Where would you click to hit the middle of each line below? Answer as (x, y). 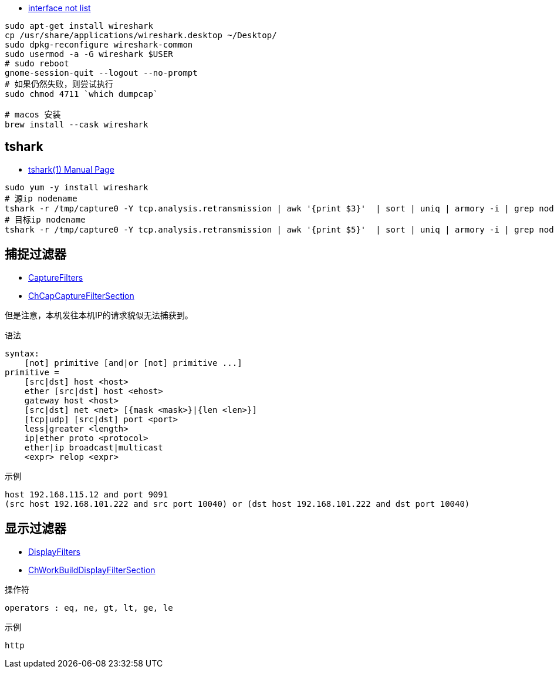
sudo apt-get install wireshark (79, 26)
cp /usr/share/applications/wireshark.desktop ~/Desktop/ (141, 35)
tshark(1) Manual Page (71, 169)
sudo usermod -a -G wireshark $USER (89, 54)
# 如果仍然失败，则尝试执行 (59, 84)
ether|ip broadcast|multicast (94, 447)
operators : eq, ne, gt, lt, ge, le (89, 608)
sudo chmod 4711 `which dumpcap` (82, 94)
